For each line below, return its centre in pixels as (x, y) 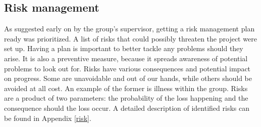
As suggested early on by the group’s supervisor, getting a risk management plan (129, 29)
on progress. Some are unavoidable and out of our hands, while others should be (128, 78)
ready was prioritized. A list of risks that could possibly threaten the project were (130, 38)
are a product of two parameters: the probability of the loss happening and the (126, 98)
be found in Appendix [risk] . (48, 118)
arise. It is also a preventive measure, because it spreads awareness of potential (126, 58)
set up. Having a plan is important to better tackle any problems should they (124, 48)
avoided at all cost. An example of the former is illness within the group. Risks (126, 88)
